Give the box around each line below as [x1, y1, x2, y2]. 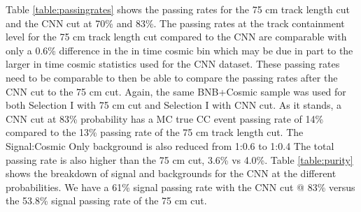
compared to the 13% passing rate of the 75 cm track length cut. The [6, 125, 304, 139]
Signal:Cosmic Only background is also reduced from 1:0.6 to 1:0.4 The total [6, 138, 334, 153]
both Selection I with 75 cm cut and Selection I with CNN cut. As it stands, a [6, 98, 342, 112]
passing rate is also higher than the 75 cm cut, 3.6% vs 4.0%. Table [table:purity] [6, 152, 353, 167]
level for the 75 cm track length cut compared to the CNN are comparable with [6, 29, 347, 44]
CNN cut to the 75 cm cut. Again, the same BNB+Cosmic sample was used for [6, 84, 346, 98]
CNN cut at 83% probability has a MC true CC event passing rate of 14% [6, 111, 324, 126]
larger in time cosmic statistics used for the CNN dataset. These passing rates [6, 56, 340, 71]
